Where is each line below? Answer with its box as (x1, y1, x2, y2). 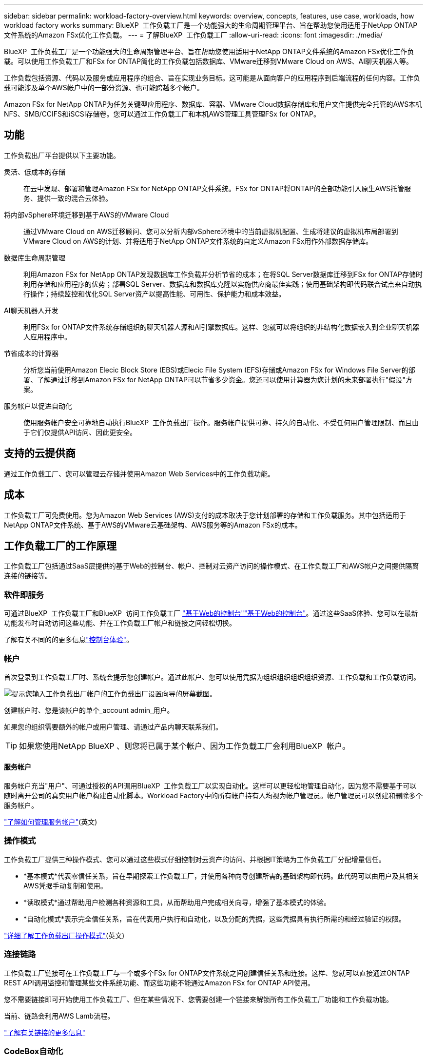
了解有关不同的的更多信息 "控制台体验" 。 (4, 635, 134, 644)
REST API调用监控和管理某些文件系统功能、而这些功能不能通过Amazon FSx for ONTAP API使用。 (4, 978, 314, 987)
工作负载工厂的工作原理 (4, 539, 116, 552)
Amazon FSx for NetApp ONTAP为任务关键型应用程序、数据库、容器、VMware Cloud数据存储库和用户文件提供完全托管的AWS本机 (4, 100, 423, 108)
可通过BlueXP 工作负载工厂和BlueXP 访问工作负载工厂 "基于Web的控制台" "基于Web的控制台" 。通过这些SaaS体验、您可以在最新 (4, 609, 418, 618)
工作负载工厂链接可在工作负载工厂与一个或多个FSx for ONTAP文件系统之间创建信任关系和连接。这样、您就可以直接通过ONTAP (4, 968, 410, 977)
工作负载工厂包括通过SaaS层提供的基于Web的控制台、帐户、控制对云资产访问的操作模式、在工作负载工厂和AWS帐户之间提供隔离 (4, 562, 419, 570)
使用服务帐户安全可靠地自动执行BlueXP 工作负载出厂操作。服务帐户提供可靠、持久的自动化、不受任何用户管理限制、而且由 (23, 418, 419, 427)
